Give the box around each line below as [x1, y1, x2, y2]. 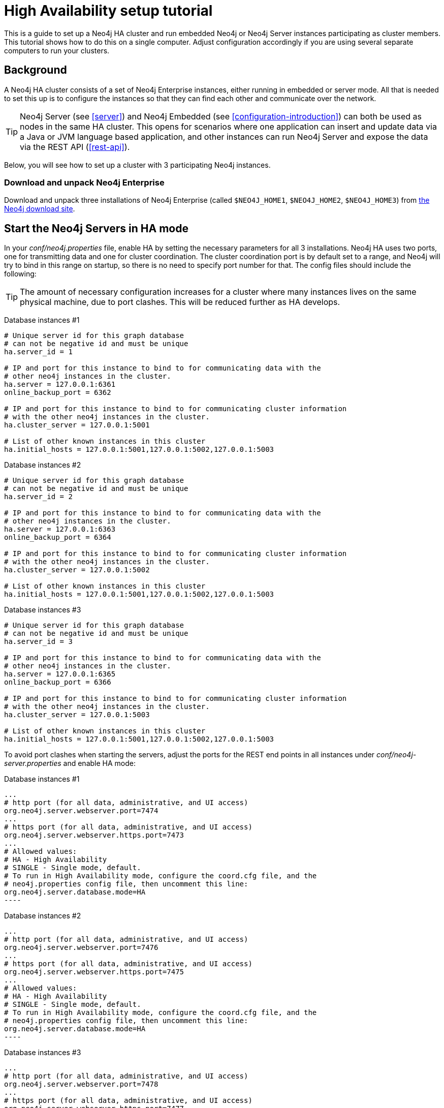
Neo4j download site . [4, 204, 75, 213]
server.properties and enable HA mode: [4, 759, 136, 768]
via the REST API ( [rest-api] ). [20, 141, 130, 152]
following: [4, 269, 37, 279]
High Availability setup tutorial [4, 2, 213, 19]
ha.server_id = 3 [4, 637, 73, 646]
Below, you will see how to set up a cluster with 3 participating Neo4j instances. [4, 160, 271, 169]
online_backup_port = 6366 [4, 678, 111, 687]
